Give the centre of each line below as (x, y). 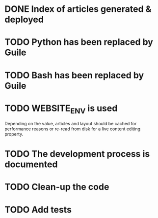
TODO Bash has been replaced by (74, 75)
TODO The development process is (77, 154)
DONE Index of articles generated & (78, 9)
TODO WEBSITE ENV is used (61, 109)
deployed (24, 19)
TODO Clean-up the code (57, 187)
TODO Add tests (38, 209)
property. (14, 134)
